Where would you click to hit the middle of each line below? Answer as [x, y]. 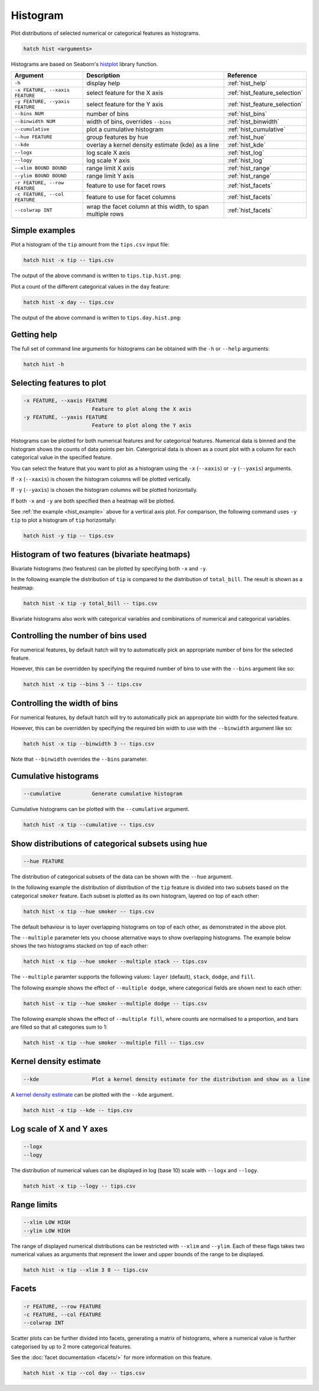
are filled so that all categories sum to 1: [59, 1027]
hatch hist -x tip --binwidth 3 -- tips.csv [89, 744]
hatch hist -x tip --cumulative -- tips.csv [89, 825]
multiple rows [105, 214]
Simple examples [43, 231]
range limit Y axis [110, 176]
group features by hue [117, 137]
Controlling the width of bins [64, 703]
